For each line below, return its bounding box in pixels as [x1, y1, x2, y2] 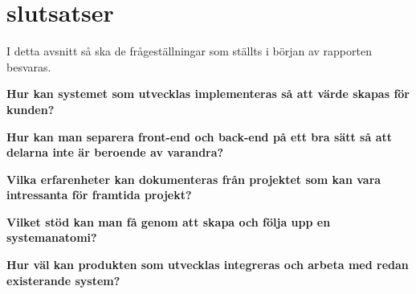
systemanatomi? [6, 229, 97, 246]
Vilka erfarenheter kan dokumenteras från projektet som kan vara [6, 170, 381, 187]
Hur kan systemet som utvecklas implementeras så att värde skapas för [6, 85, 410, 102]
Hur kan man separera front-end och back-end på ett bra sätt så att [6, 128, 393, 145]
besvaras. [6, 58, 51, 75]
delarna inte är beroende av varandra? [6, 144, 224, 161]
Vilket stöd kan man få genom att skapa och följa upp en [6, 213, 331, 230]
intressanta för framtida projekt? [6, 186, 192, 203]
